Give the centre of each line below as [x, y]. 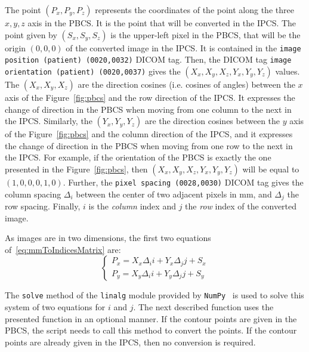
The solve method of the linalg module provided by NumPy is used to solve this [154, 295]
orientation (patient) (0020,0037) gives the [93, 71]
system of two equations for [55, 307]
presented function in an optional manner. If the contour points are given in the [151, 318]
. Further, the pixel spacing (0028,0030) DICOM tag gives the [183, 182]
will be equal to [271, 169]
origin [16, 47]
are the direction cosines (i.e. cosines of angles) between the [186, 84]
